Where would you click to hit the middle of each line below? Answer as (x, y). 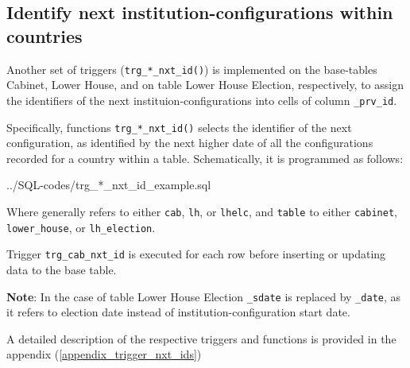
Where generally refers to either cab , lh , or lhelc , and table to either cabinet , (202, 211)
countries (44, 35)
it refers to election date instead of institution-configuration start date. (178, 312)
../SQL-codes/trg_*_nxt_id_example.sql (109, 185)
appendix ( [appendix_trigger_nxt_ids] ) (104, 354)
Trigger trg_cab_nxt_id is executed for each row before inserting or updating (196, 254)
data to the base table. (62, 269)
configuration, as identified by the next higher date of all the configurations (190, 143)
